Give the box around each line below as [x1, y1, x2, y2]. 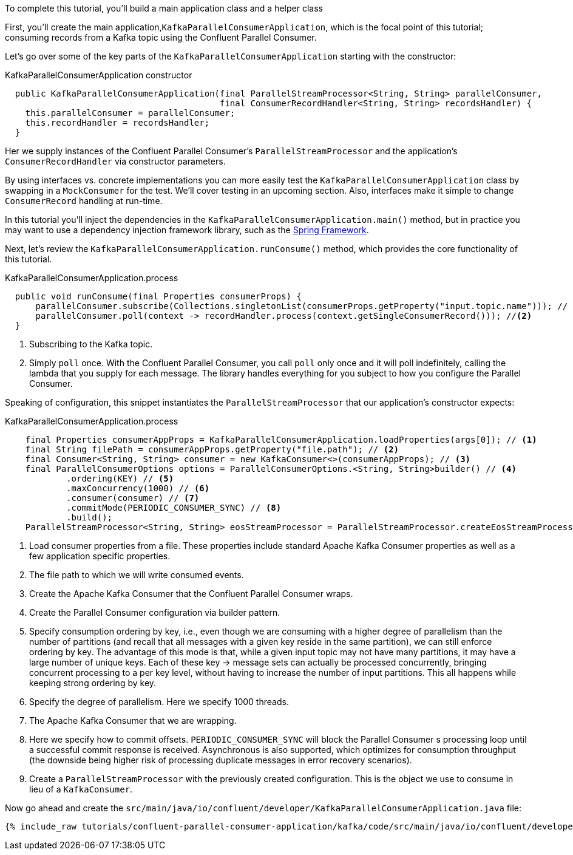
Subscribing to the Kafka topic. [29, 339, 153, 349]
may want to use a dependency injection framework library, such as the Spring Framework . [5, 225, 369, 235]
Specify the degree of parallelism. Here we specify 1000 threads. [29, 697, 289, 707]
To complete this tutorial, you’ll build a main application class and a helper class [5, 3, 323, 13]
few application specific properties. [29, 551, 171, 561]
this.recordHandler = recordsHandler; [25, 118, 210, 128]
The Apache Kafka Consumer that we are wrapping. [29, 715, 237, 726]
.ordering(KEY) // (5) [66, 474, 174, 483]
